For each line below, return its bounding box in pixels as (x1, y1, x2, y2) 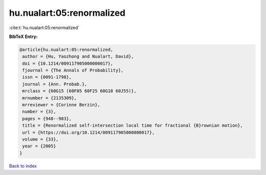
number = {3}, (22, 109, 56, 114)
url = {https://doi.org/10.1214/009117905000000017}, (22, 130, 155, 135)
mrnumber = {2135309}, (22, 95, 77, 101)
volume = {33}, (22, 137, 59, 142)
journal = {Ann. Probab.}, (22, 81, 87, 87)
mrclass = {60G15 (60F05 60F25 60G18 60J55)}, (22, 88, 136, 94)
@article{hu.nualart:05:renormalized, (19, 47, 113, 52)
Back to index (9, 163, 37, 169)
